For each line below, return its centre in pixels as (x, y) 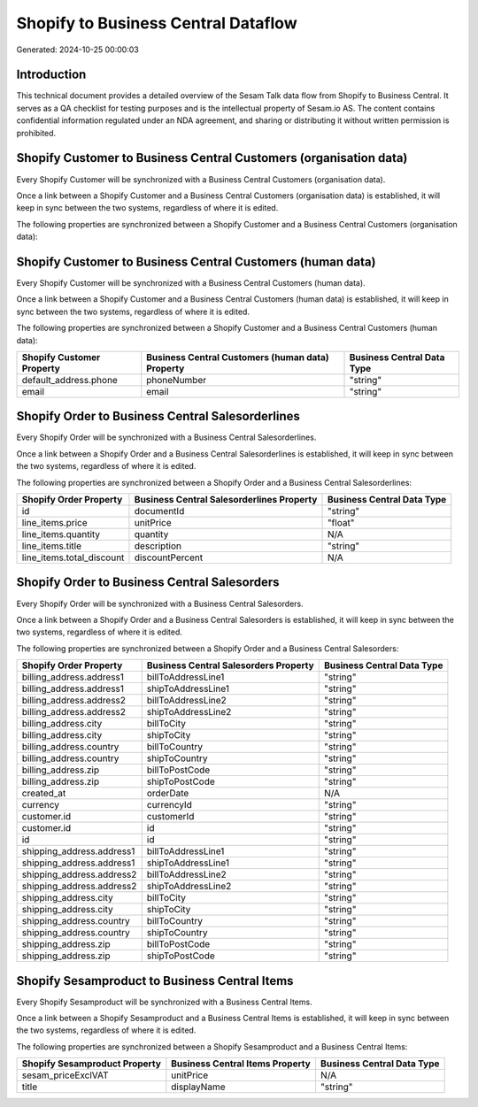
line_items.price (54, 523)
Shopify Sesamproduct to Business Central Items (155, 981)
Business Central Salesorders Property (230, 665)
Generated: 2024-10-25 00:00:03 (77, 50)
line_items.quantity (61, 534)
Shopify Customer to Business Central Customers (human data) (196, 261)
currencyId (169, 805)
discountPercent (169, 557)
